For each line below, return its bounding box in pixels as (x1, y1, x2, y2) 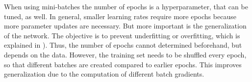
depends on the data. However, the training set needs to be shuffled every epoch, (4, 49, 247, 59)
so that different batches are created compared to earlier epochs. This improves (4, 59, 242, 69)
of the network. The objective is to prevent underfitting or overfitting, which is (4, 30, 240, 40)
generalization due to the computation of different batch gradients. (4, 69, 204, 79)
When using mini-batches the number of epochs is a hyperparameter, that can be (4, 1, 248, 11)
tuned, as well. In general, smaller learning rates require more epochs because (4, 11, 236, 21)
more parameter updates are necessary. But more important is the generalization (4, 21, 247, 31)
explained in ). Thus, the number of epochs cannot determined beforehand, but (4, 40, 242, 50)
